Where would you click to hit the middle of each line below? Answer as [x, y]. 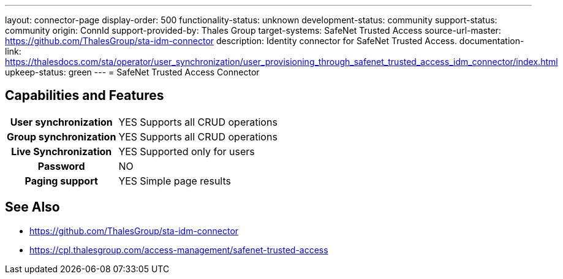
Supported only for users [197, 151]
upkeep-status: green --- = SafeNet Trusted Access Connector [132, 72]
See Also [32, 207]
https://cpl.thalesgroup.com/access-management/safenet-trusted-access [179, 250]
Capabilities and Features [85, 96]
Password [61, 166]
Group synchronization [62, 136]
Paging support [61, 181]
